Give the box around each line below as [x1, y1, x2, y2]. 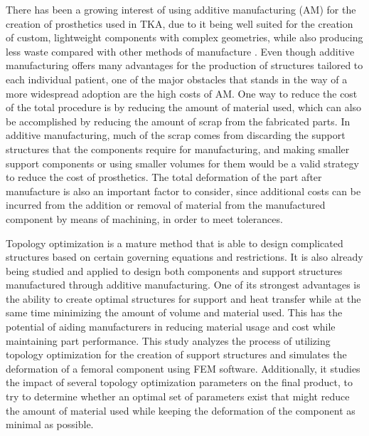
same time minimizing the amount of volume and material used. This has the [6, 305, 343, 320]
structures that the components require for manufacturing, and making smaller [6, 141, 350, 156]
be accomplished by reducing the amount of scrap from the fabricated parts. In [6, 113, 351, 128]
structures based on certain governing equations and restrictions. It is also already [6, 249, 363, 264]
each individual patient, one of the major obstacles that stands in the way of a [6, 71, 348, 86]
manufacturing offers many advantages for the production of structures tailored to [6, 58, 363, 73]
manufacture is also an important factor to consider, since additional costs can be [6, 183, 361, 198]
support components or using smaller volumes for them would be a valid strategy [6, 155, 359, 170]
